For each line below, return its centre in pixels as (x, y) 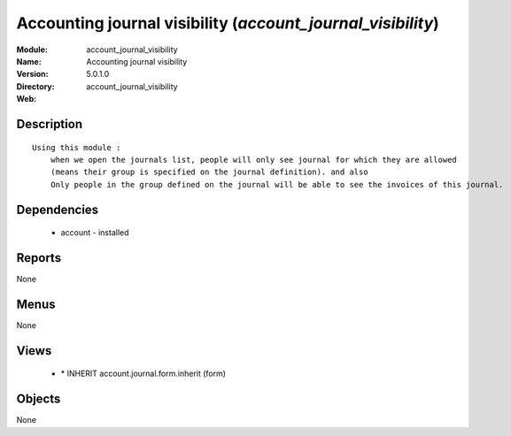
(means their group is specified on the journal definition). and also (209, 172)
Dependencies (58, 209)
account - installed (95, 233)
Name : (29, 61)
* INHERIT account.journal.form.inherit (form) (143, 374)
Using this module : (77, 147)
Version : (32, 74)
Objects (39, 399)
